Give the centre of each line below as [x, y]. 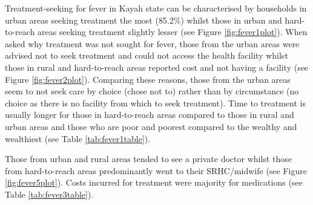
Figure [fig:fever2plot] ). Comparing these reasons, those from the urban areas [148, 79]
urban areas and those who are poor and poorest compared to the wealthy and [151, 126]
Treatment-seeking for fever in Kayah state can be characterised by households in [156, 8]
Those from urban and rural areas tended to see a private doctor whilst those [148, 159]
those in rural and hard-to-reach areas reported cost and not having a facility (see [157, 67]
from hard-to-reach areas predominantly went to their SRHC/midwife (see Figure [156, 170]
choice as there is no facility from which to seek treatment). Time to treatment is [155, 102]
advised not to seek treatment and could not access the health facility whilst [147, 55]
